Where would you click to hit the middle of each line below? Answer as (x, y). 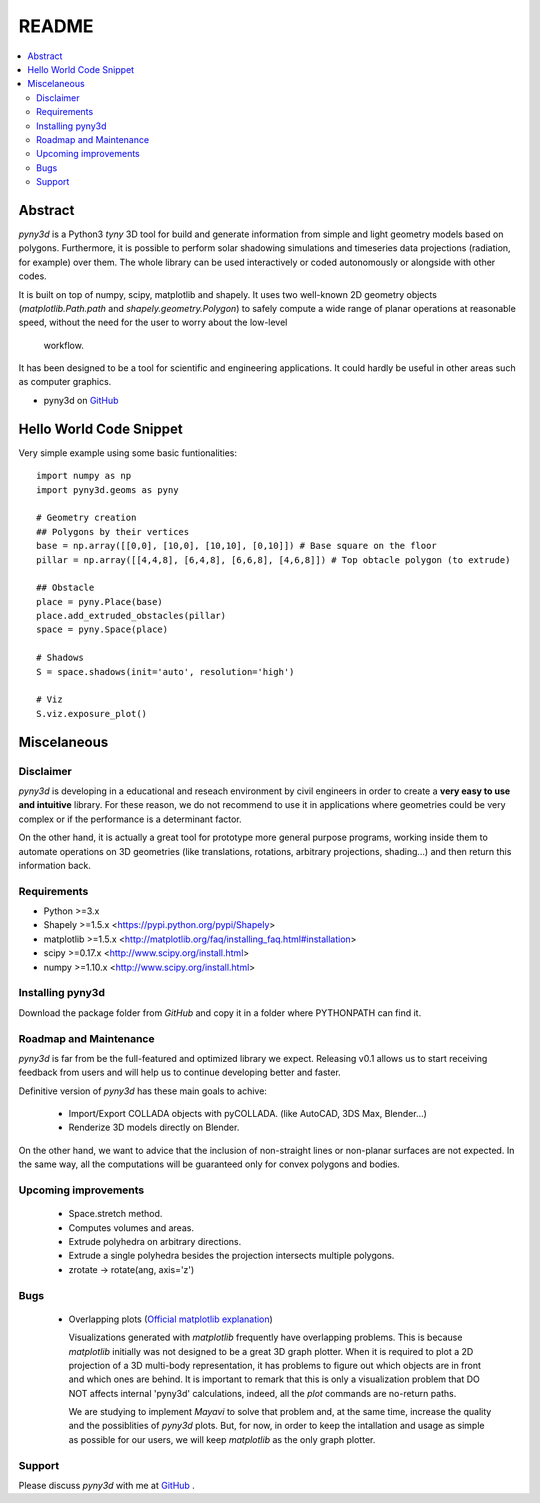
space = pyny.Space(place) (102, 629)
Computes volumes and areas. (131, 1227)
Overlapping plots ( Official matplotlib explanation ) (171, 1319)
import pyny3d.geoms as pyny (107, 489)
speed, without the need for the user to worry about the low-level (153, 322)
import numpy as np (84, 476)
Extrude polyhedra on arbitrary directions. (155, 1241)
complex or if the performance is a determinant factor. (130, 819)
